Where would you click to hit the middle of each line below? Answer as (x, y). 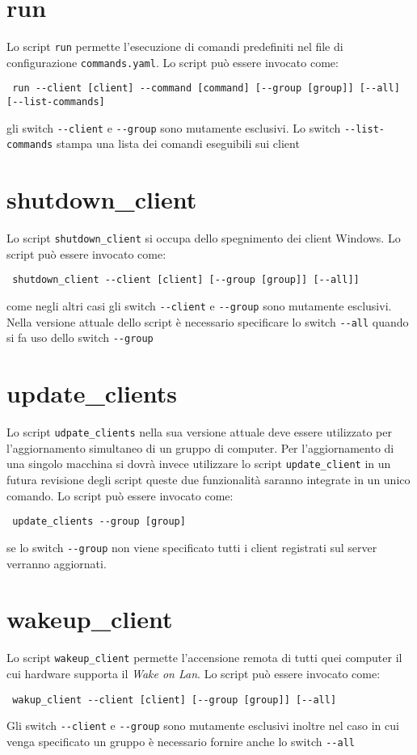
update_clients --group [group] (99, 522)
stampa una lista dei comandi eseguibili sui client (178, 143)
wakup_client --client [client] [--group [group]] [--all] (175, 700)
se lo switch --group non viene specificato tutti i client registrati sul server (192, 547)
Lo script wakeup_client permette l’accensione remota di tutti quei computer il (204, 658)
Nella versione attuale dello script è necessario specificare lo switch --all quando (208, 321)
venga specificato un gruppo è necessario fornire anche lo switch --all (181, 741)
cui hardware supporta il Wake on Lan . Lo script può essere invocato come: (194, 673)
